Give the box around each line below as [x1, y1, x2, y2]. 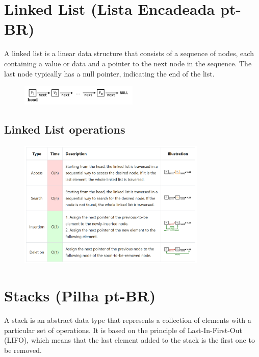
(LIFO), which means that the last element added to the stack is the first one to [4, 335, 255, 345]
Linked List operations [4, 121, 125, 137]
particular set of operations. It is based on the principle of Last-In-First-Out [4, 324, 242, 335]
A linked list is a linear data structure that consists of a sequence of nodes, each [4, 48, 254, 59]
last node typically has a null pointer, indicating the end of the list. [4, 68, 215, 79]
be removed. [4, 344, 42, 355]
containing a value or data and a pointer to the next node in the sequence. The [4, 58, 252, 68]
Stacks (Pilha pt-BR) [4, 285, 156, 306]
